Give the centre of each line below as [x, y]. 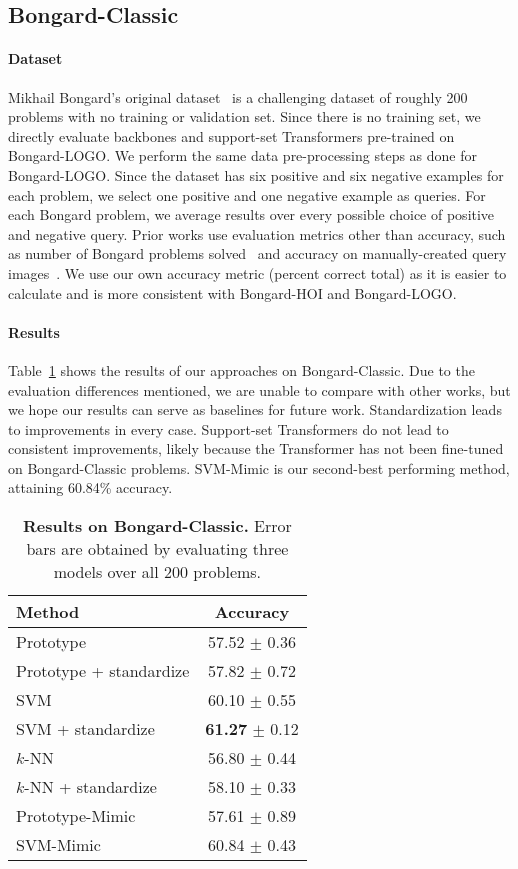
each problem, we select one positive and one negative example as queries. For [247, 194]
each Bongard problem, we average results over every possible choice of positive [251, 214]
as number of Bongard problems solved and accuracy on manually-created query [257, 253]
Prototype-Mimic [76, 816]
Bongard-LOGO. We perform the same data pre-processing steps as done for [242, 155]
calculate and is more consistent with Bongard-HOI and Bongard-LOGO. [232, 292]
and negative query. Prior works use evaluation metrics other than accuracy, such [257, 233]
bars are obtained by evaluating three [157, 549]
